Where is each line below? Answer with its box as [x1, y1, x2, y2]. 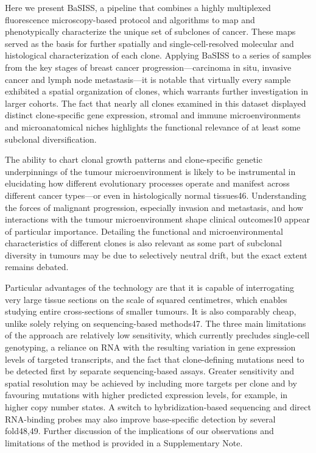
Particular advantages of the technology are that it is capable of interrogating [5, 281, 295, 294]
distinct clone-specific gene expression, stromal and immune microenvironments [5, 109, 301, 121]
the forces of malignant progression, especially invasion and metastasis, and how [5, 201, 303, 213]
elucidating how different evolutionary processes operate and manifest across [5, 177, 290, 190]
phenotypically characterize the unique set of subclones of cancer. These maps [5, 25, 296, 38]
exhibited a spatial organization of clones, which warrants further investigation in [5, 85, 308, 98]
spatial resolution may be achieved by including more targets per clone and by [5, 376, 297, 389]
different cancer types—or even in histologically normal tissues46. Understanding [5, 188, 306, 201]
